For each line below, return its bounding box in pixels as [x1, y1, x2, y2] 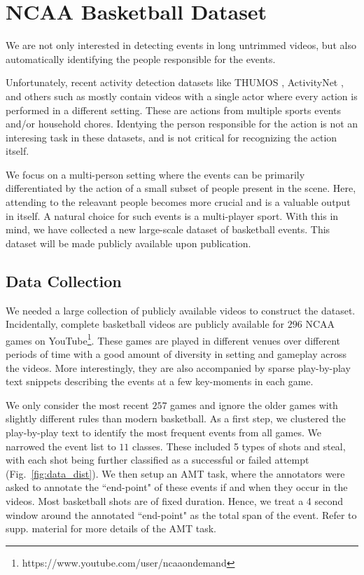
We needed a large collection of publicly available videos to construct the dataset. [6, 303, 356, 317]
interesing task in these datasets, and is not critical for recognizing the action [6, 130, 337, 144]
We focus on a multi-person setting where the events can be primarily [6, 167, 305, 181]
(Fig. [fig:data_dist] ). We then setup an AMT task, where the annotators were [6, 466, 345, 480]
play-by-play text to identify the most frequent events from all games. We [6, 425, 322, 440]
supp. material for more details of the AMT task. [6, 521, 216, 536]
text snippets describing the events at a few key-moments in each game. [6, 374, 314, 389]
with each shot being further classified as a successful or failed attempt [6, 452, 309, 467]
